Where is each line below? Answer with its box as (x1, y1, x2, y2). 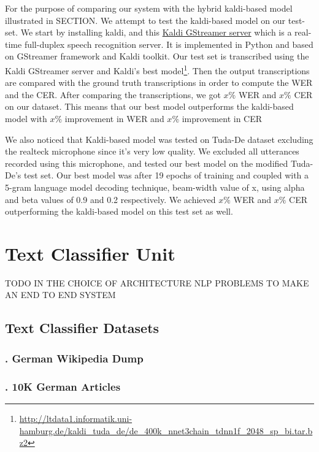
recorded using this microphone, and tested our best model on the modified (5, 156, 288, 169)
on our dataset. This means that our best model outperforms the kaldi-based (5, 100, 294, 113)
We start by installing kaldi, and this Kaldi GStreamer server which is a (20, 26, 292, 39)
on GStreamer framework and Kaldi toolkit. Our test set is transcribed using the (5, 50, 309, 63)
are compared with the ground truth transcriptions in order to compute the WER (5, 76, 313, 89)
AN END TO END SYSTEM (5, 288, 116, 301)
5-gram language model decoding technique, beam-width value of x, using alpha (5, 180, 305, 193)
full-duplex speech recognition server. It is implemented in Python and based (24, 37, 313, 50)
